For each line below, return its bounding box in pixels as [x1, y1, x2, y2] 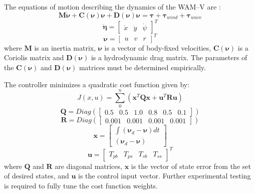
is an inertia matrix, [34, 42, 96, 53]
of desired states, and [4, 170, 69, 181]
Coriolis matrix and [4, 52, 64, 63]
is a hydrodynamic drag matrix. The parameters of [91, 52, 247, 63]
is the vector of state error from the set [131, 160, 251, 171]
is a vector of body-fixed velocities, [104, 42, 211, 53]
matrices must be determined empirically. [79, 62, 206, 72]
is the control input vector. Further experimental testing [78, 170, 251, 181]
